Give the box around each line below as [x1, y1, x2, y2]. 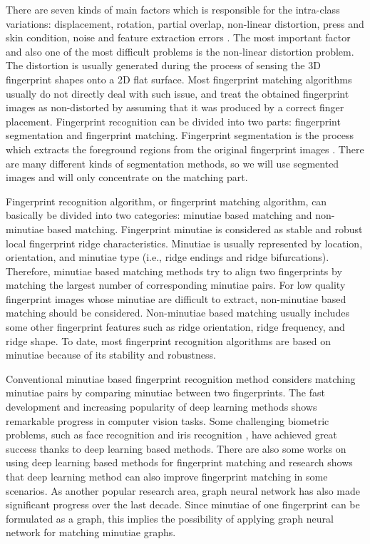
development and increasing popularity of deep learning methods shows [6, 399, 317, 414]
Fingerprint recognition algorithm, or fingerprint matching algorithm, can [6, 193, 327, 208]
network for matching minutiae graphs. [6, 525, 176, 540]
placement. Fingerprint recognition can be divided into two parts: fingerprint [6, 113, 341, 128]
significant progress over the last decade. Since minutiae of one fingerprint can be [6, 497, 360, 512]
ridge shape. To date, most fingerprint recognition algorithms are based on [6, 333, 331, 348]
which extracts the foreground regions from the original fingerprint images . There [6, 141, 364, 156]
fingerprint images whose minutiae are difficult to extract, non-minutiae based [6, 291, 346, 306]
